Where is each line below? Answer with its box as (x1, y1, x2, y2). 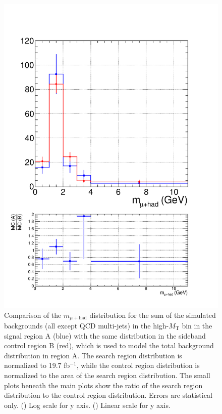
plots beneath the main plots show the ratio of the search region (4, 380, 203, 390)
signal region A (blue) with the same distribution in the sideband (4, 330, 206, 341)
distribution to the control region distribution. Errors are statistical (4, 390, 212, 400)
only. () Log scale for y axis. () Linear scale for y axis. (4, 399, 171, 410)
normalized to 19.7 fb (4, 360, 70, 370)
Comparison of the (4, 309, 62, 320)
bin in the (182, 320, 212, 330)
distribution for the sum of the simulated (89, 309, 216, 320)
